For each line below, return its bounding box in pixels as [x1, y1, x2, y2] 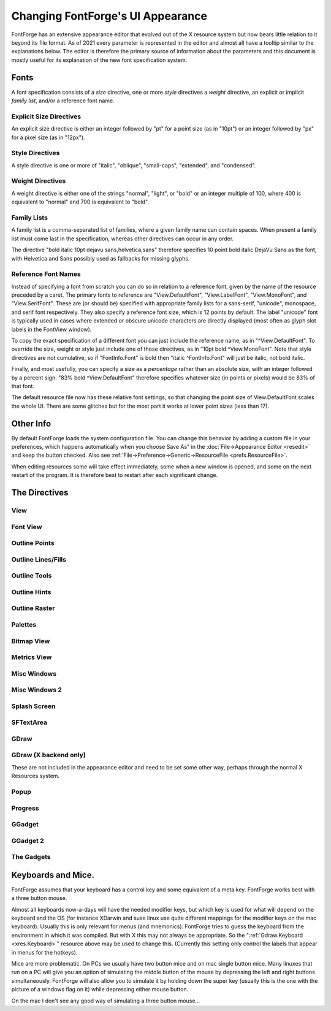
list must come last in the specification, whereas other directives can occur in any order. [11, 235, 234, 242]
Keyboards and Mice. [11, 869, 95, 880]
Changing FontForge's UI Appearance [11, 9, 208, 23]
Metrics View [11, 653, 52, 662]
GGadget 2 [11, 836, 44, 845]
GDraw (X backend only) [11, 751, 86, 760]
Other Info [11, 418, 51, 429]
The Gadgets [11, 853, 51, 861]
